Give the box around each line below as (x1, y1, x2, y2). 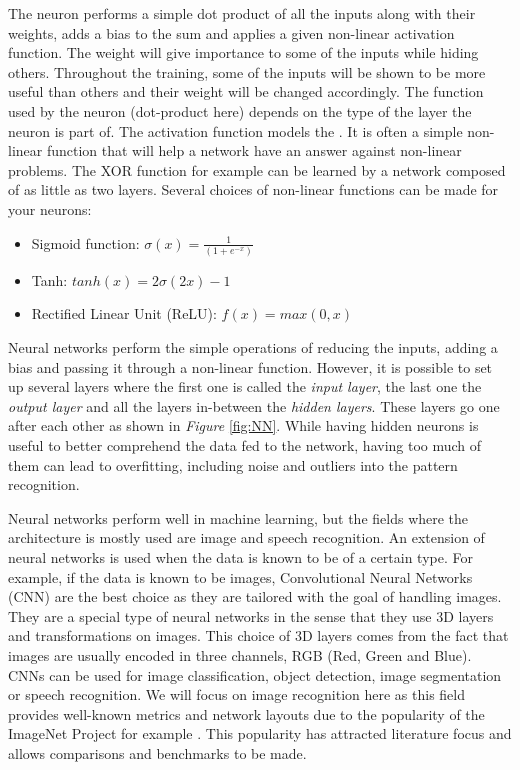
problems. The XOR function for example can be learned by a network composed (8, 159, 506, 180)
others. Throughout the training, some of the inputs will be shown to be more (8, 61, 486, 82)
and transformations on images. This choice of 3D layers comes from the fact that (8, 625, 509, 646)
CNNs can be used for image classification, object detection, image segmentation (8, 664, 502, 685)
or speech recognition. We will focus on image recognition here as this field (8, 684, 466, 705)
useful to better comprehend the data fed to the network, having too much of (8, 435, 482, 455)
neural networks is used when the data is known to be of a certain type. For (8, 546, 473, 567)
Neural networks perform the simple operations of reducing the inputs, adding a (8, 337, 498, 358)
